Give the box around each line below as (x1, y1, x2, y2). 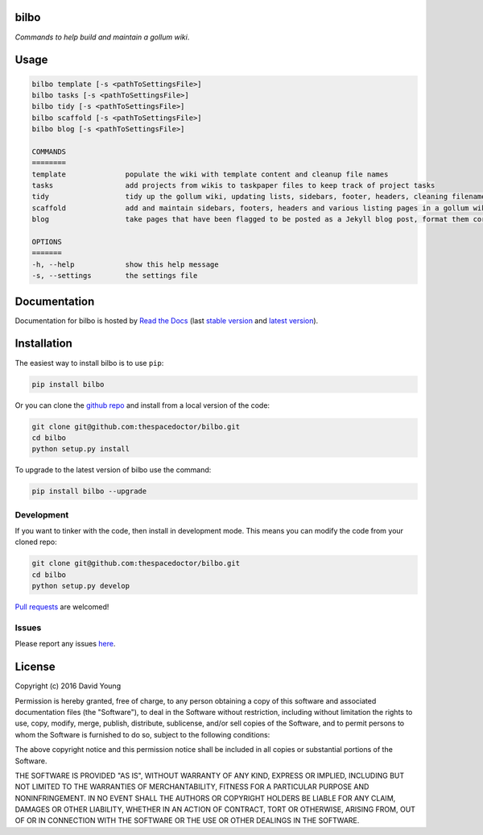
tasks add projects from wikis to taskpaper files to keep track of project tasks (31, 181, 436, 190)
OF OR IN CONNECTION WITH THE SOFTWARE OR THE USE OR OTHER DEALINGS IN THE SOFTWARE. (14, 816, 360, 825)
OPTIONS (31, 237, 62, 246)
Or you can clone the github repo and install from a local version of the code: (14, 400, 270, 410)
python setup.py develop (31, 581, 130, 591)
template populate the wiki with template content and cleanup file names (31, 169, 389, 179)
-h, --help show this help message (31, 260, 219, 269)
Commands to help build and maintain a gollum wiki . (14, 32, 190, 42)
